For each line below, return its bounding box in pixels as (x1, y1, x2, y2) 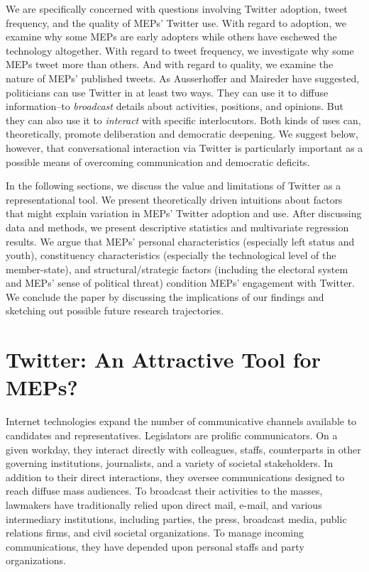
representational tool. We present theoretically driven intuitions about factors (6, 192, 343, 207)
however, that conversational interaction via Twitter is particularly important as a (6, 140, 363, 155)
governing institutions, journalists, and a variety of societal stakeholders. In (6, 456, 334, 471)
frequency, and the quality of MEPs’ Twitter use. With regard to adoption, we (6, 15, 346, 30)
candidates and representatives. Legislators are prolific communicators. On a (6, 427, 338, 442)
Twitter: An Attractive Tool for (6, 345, 321, 374)
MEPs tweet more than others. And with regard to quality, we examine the (6, 57, 334, 72)
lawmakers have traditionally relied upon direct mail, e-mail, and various (6, 497, 322, 512)
